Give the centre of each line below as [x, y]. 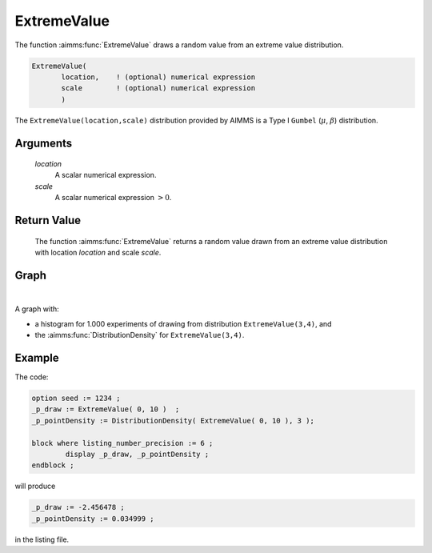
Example [37, 357]
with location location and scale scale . [98, 253]
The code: [32, 377]
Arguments [44, 143]
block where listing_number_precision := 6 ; [122, 443]
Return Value [48, 220]
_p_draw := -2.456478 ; [78, 507]
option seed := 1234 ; [76, 399]
